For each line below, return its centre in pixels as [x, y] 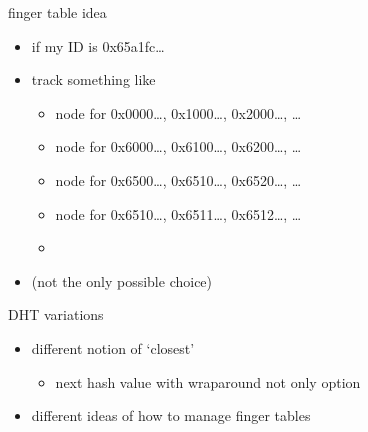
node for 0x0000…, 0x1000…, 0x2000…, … [178, 112]
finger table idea [57, 12]
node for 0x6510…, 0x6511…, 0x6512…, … [178, 213]
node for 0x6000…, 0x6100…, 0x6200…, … [178, 146]
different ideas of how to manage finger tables [171, 415]
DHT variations [56, 314]
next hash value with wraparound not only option [208, 381]
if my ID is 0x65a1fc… [98, 45]
